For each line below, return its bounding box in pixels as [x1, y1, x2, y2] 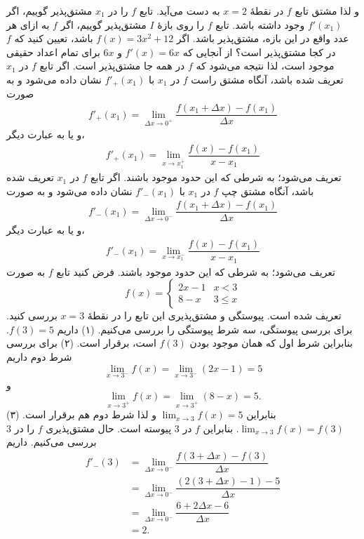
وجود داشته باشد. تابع [215, 17, 305, 32]
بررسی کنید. [6, 308, 58, 323]
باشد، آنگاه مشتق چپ [222, 183, 314, 198]
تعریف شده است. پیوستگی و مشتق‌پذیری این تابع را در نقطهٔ [87, 308, 342, 323]
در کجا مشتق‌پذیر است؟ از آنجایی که [182, 44, 336, 59]
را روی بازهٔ [157, 17, 204, 32]
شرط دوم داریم [6, 349, 72, 364]
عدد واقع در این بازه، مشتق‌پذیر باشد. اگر [176, 31, 349, 46]
